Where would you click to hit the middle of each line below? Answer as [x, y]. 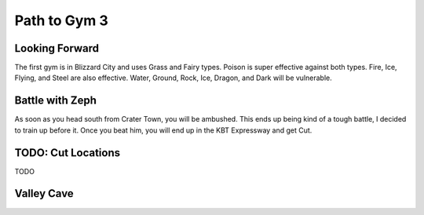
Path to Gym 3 [62, 20]
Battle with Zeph [56, 101]
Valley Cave [44, 193]
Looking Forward [57, 48]
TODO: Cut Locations [68, 153]
